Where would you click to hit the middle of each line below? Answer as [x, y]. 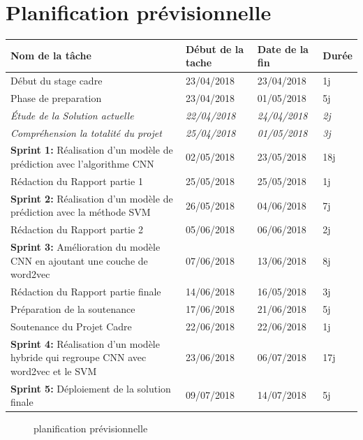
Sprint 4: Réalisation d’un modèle [85, 343]
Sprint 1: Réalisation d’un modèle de [92, 150]
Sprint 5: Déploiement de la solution [91, 388]
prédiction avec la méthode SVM [81, 212]
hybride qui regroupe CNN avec [79, 357]
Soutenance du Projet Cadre [71, 326]
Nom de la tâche [51, 56]
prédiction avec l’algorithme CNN [82, 164]
